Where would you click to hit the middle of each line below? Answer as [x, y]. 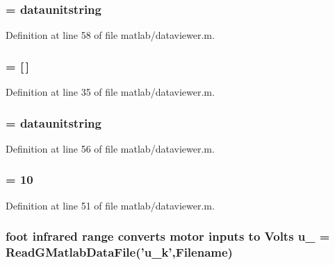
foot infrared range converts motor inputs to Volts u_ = [168, 236]
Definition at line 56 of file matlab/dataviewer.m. [110, 148]
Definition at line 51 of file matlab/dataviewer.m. [110, 205]
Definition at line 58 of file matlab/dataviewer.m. [110, 35]
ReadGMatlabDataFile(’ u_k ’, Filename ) [119, 252]
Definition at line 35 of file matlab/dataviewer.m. [110, 92]
